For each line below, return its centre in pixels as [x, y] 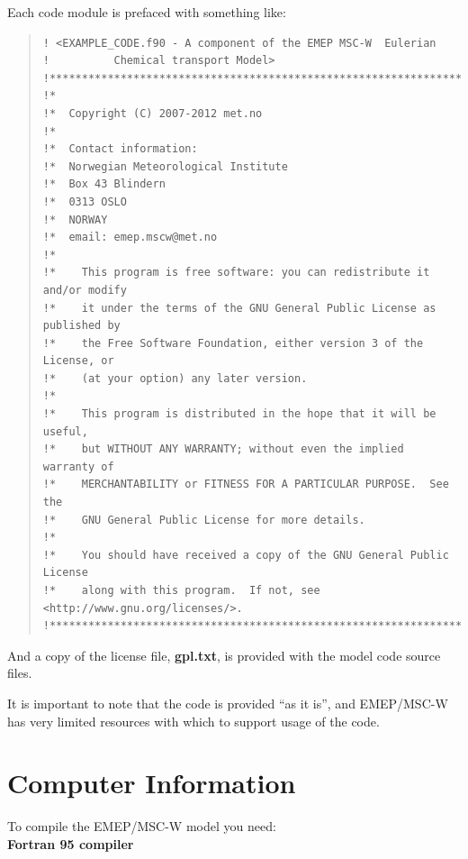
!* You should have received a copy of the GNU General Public [246, 555]
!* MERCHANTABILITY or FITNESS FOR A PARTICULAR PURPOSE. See [246, 484]
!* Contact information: [120, 149]
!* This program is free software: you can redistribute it [236, 273]
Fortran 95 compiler [71, 843]
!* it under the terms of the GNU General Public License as [239, 308]
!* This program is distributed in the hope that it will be [239, 414]
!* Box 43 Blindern [104, 184]
